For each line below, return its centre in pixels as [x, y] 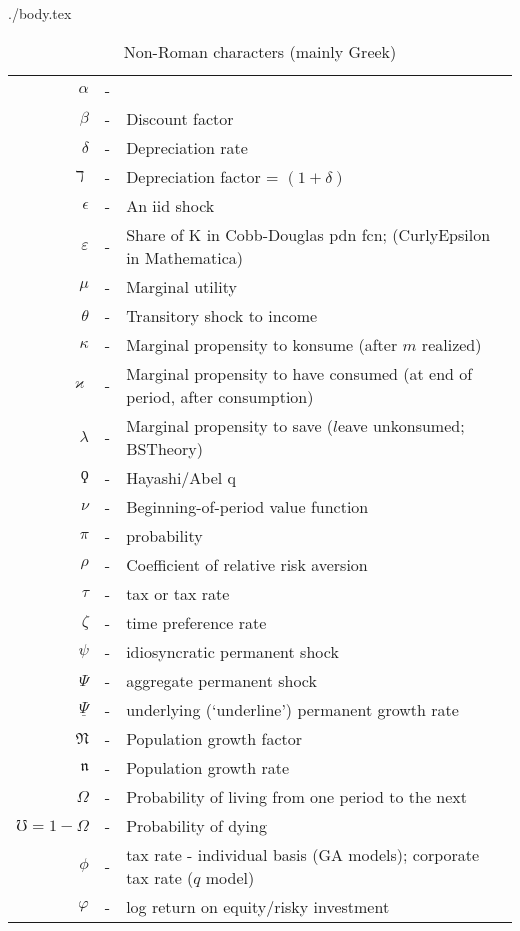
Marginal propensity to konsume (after [262, 344]
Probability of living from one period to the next [297, 796]
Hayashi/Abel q [181, 477]
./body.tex [40, 13]
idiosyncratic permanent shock [232, 651]
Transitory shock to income [222, 315]
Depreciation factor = [202, 176]
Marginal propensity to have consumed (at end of [299, 373]
